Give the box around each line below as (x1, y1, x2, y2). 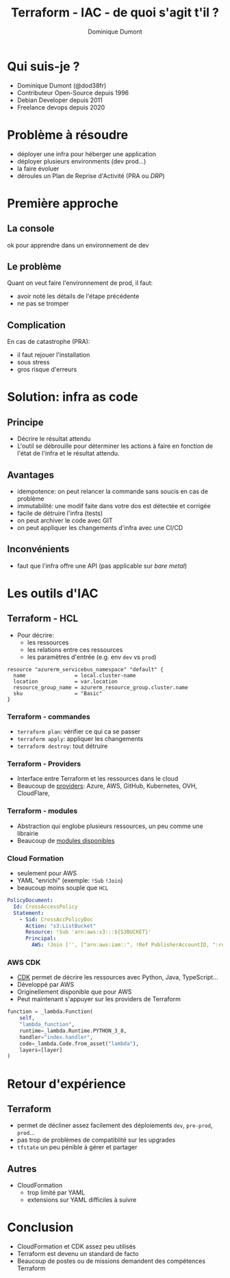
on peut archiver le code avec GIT (16, 516, 113, 525)
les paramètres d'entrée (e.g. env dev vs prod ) (27, 653, 157, 661)
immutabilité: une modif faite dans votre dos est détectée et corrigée (16, 502, 211, 510)
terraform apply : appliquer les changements (16, 735, 144, 743)
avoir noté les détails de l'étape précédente (16, 292, 140, 301)
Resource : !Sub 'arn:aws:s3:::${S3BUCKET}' (25, 929, 152, 936)
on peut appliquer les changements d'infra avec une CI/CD (16, 524, 183, 532)
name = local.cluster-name (13, 672, 136, 679)
